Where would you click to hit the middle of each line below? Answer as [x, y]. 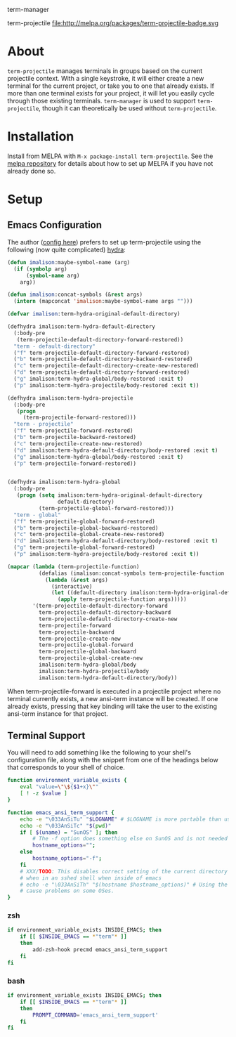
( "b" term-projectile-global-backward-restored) [86, 528]
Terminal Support [46, 736]
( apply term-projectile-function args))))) [122, 599]
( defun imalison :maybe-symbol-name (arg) [69, 262]
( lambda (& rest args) [77, 580]
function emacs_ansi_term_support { [61, 813]
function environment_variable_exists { [67, 781]
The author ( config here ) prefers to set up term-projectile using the [104, 242]
